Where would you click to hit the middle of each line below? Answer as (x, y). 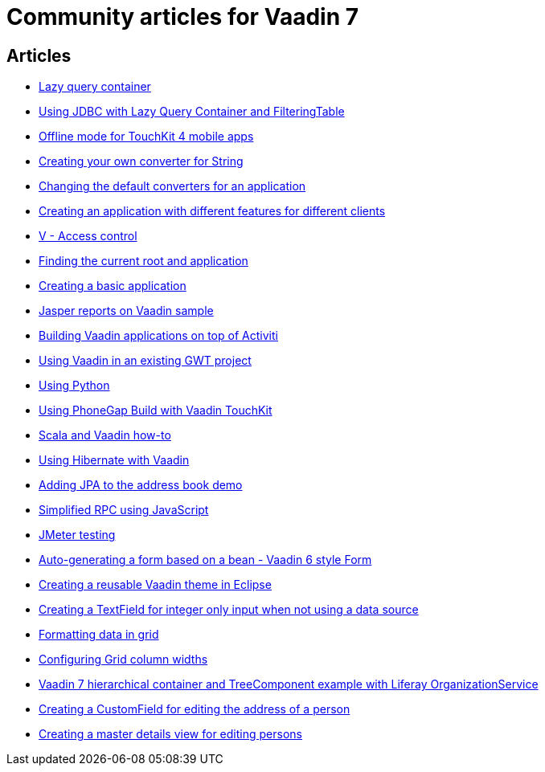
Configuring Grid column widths (123, 660)
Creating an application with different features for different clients (212, 211)
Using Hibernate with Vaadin (114, 460)
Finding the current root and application (143, 261)
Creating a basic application (113, 286)
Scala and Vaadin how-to (105, 435)
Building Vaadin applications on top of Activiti (158, 336)
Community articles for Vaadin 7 (182, 17)
